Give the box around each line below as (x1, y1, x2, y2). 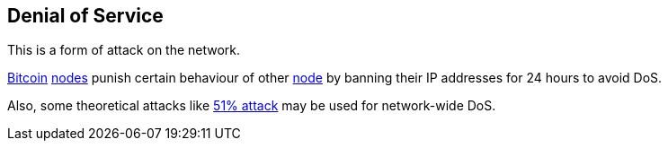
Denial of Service (7, 4, 164, 27)
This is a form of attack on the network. (7, 42, 241, 58)
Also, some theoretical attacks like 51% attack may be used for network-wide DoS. (7, 98, 496, 114)
